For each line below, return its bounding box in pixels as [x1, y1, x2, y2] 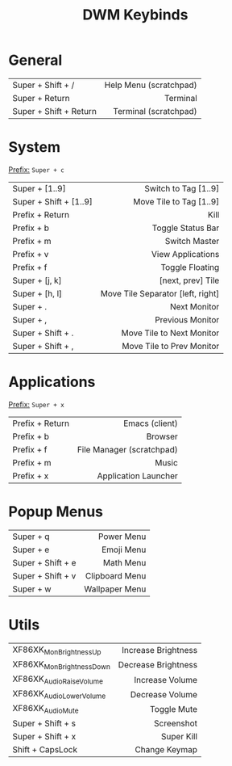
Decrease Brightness [118, 659, 198, 671]
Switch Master [164, 235, 220, 246]
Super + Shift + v [12, 570, 77, 581]
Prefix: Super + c [8, 164, 64, 175]
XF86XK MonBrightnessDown [12, 659, 111, 671]
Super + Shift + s [12, 718, 77, 729]
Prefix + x [12, 470, 49, 482]
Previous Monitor [154, 314, 220, 325]
